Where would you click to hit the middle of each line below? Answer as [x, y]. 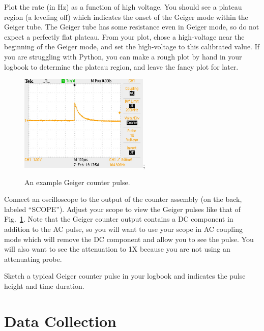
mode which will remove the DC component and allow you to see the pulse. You [129, 239]
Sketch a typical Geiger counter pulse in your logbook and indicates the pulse [125, 276]
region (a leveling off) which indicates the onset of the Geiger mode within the [126, 17]
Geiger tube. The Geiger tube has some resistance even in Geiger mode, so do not [132, 27]
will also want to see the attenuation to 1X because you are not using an [117, 249]
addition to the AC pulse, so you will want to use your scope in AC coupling [123, 229]
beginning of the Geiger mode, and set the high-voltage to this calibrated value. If [132, 47]
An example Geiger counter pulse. [77, 182]
